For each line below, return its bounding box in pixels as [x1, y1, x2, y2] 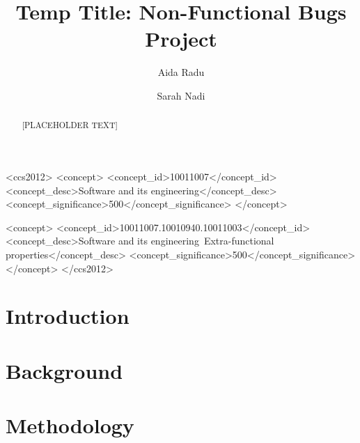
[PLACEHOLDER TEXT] [22, 119, 118, 131]
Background [6, 356, 123, 384]
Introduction [6, 302, 130, 330]
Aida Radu [157, 65, 205, 79]
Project [145, 24, 217, 53]
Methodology [6, 411, 134, 440]
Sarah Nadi [157, 88, 205, 102]
